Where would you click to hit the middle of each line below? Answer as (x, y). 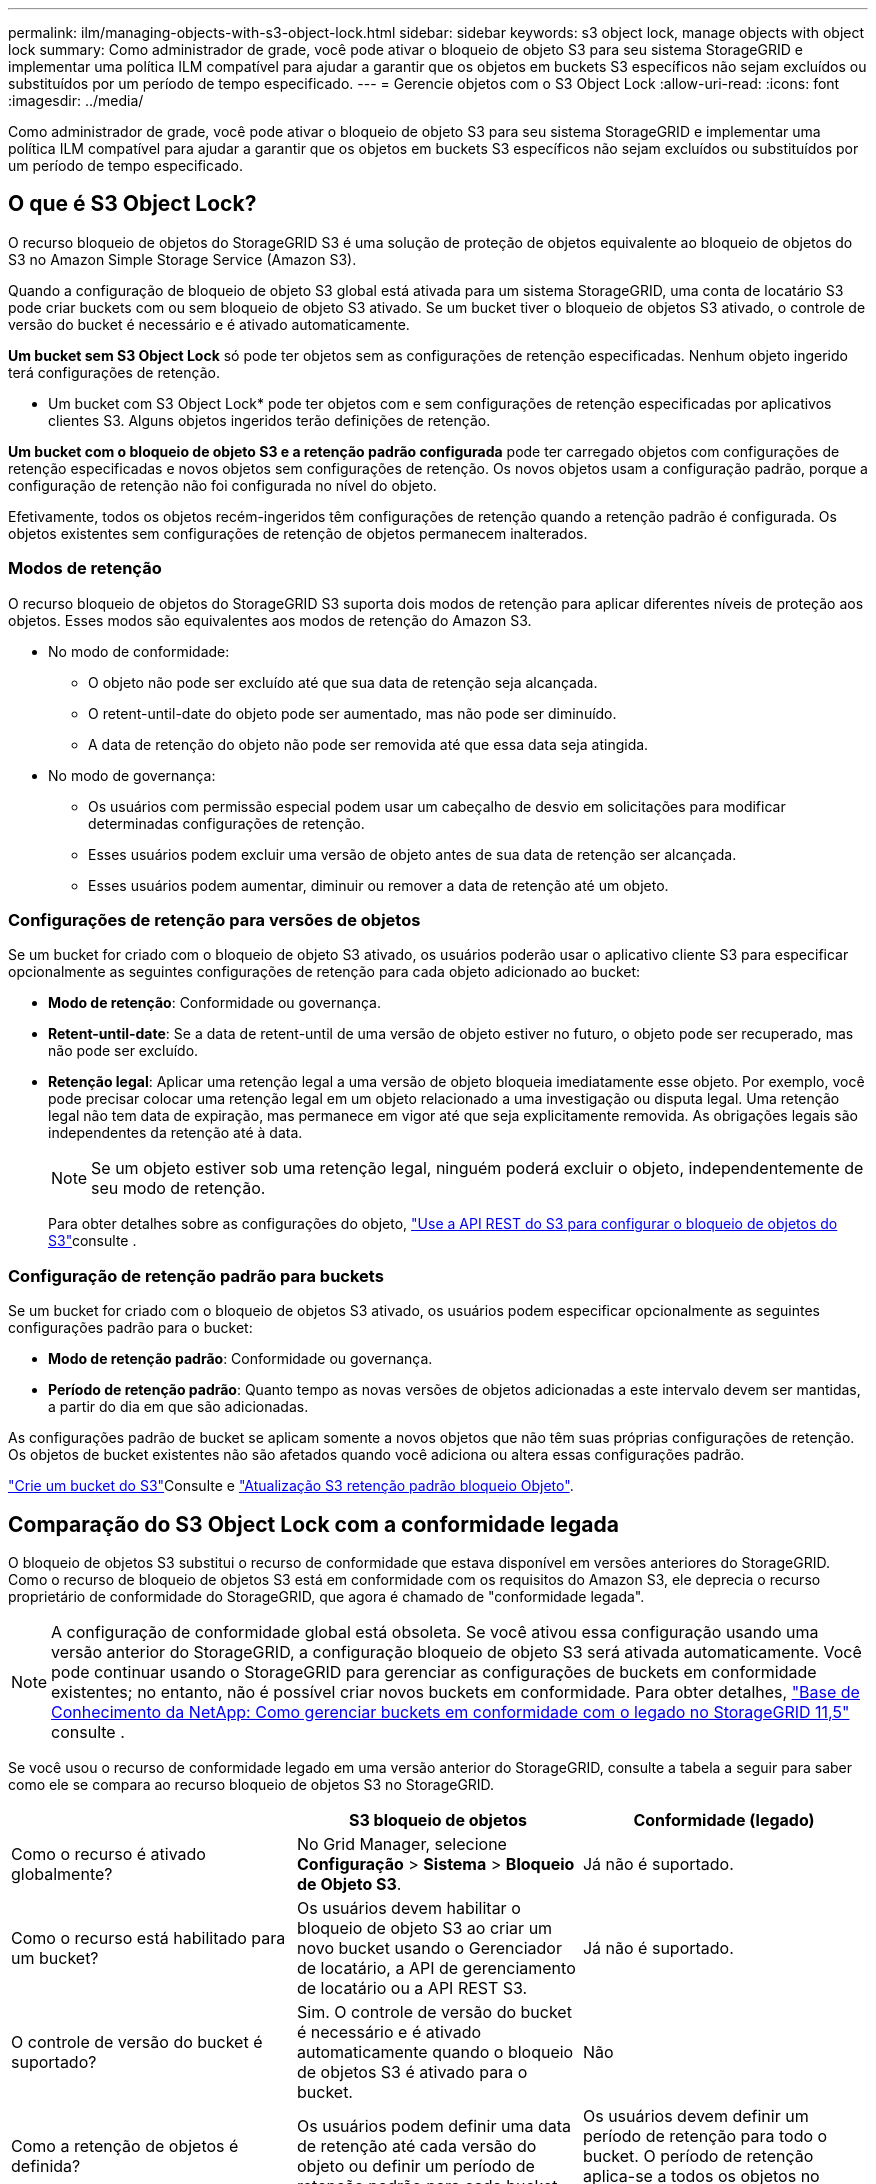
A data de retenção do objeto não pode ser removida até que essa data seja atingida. (368, 744)
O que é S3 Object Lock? (132, 204)
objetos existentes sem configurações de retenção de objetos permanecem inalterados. (298, 533)
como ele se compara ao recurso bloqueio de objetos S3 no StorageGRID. (251, 1784)
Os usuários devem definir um (695, 2115)
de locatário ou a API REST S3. (412, 1987)
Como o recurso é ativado (108, 1853)
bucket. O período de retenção (698, 2155)
